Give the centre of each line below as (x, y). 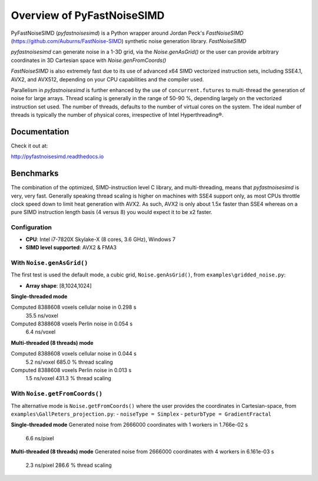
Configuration (32, 228)
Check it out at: (29, 146)
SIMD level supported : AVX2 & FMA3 (71, 247)
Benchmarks (35, 174)
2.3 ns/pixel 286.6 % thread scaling (69, 465)
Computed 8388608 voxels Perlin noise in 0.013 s (71, 370)
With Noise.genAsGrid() (49, 262)
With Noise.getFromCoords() (57, 394)
